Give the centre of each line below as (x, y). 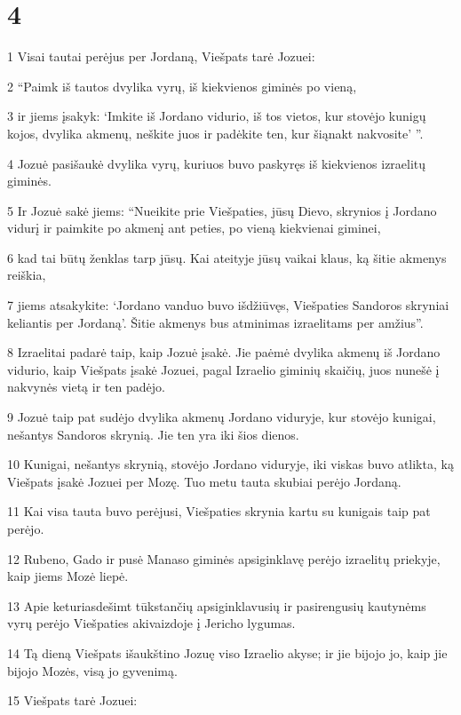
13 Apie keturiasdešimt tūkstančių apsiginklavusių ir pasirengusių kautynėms (217, 605)
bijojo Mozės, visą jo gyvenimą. (92, 670)
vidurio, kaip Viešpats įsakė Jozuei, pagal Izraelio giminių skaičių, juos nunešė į (223, 369)
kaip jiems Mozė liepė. (68, 576)
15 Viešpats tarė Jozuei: (72, 700)
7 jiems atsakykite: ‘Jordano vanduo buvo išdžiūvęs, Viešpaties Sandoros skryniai (228, 305)
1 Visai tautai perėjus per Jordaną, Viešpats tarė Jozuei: (161, 56)
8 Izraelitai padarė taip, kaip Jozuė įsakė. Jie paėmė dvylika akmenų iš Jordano (224, 352)
